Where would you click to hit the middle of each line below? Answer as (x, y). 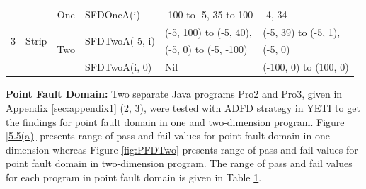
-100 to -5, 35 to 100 (209, 14)
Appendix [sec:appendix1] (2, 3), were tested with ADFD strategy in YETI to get (183, 107)
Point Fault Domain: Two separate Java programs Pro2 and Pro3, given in (174, 94)
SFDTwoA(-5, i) (120, 41)
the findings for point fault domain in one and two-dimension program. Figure (175, 121)
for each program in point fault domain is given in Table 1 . (134, 177)
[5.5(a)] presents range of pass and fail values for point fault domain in (159, 136)
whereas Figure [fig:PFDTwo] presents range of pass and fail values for (205, 149)
